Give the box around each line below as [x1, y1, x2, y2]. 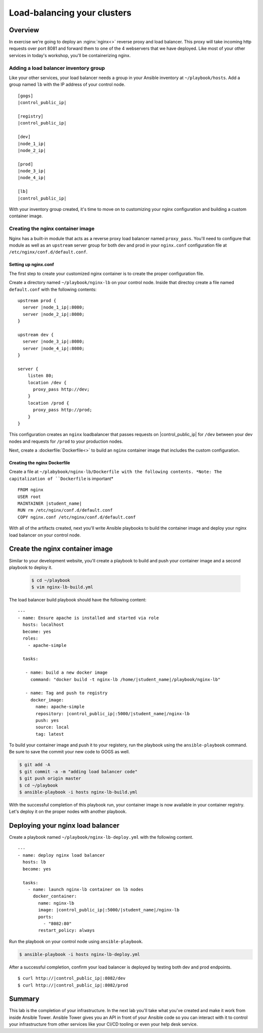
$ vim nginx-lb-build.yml [31, 584, 94, 590]
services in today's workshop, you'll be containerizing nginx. [9, 52, 131, 58]
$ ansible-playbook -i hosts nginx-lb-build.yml [19, 789, 138, 795]
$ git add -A [19, 762, 51, 767]
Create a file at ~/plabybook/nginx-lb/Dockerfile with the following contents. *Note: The [9, 469, 222, 475]
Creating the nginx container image [9, 225, 95, 232]
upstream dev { [18, 332, 54, 337]
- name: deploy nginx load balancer [18, 852, 105, 858]
